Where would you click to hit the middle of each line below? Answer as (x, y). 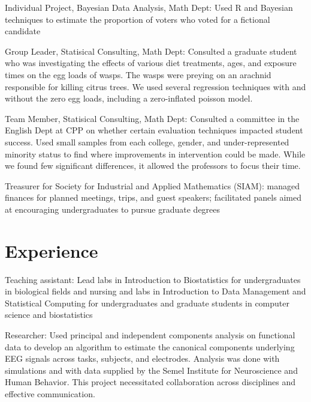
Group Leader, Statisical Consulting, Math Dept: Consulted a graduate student (151, 51)
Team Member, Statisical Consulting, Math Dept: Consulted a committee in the (152, 118)
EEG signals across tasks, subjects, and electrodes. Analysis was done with (142, 358)
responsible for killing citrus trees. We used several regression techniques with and (155, 86)
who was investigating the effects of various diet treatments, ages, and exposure (151, 63)
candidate (23, 31)
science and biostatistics (49, 315)
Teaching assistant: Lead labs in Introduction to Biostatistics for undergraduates (153, 279)
